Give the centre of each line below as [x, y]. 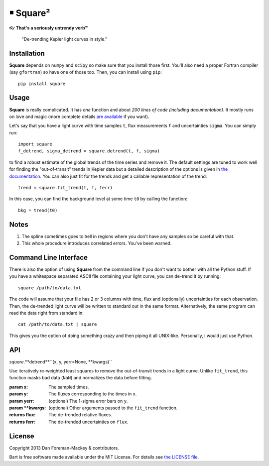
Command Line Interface [49, 257]
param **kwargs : [28, 408]
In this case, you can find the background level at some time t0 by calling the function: [98, 199]
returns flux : [22, 415]
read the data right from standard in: [47, 313]
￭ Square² [30, 13]
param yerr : [22, 401]
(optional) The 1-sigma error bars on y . [88, 401]
